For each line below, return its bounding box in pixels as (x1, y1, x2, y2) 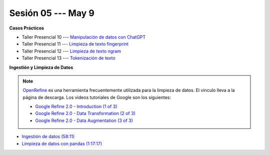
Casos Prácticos (9, 25, 44, 31)
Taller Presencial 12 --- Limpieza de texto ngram (21, 48, 121, 54)
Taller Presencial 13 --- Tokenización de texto (21, 55, 115, 61)
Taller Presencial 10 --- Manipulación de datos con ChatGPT (21, 34, 146, 40)
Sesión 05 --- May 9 (9, 7, 94, 18)
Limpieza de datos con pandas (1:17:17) (21, 140, 102, 146)
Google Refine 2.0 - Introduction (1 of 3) (35, 103, 117, 109)
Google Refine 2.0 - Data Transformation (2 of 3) (35, 110, 136, 116)
